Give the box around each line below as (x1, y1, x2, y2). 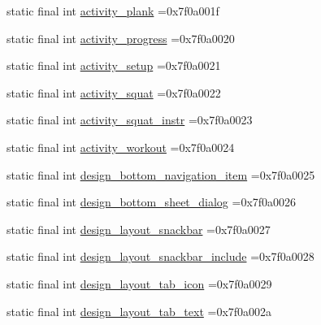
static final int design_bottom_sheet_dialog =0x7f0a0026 (7, 193, 297, 210)
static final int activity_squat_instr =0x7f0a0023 (7, 111, 253, 128)
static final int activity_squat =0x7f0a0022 (7, 84, 221, 101)
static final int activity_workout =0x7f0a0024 (7, 138, 235, 155)
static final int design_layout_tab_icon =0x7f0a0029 (7, 275, 272, 292)
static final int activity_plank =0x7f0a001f (7, 2, 219, 19)
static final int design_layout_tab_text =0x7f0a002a (7, 302, 272, 319)
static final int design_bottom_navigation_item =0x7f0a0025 (7, 166, 315, 183)
